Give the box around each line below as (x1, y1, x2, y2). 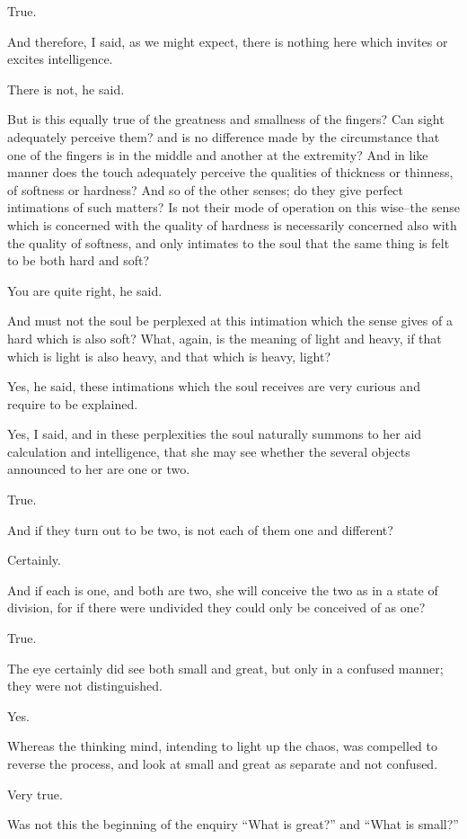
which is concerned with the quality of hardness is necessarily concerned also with (7, 215, 457, 234)
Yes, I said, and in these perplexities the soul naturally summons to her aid (7, 424, 422, 443)
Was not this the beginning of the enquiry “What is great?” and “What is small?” (7, 815, 459, 834)
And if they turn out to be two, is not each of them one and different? (7, 520, 393, 539)
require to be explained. (7, 394, 138, 413)
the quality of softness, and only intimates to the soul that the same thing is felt (7, 233, 450, 252)
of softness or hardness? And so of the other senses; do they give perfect (7, 180, 404, 199)
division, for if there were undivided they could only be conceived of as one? (7, 598, 426, 617)
